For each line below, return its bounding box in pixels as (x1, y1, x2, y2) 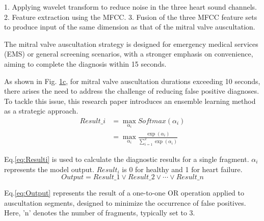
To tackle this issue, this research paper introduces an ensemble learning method (4, 95, 256, 106)
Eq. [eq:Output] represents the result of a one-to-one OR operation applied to (4, 187, 244, 198)
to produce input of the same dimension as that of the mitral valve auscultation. (4, 21, 255, 32)
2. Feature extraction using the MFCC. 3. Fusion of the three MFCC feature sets (4, 11, 257, 22)
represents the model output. (4, 163, 94, 174)
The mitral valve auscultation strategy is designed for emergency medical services (4, 38, 258, 49)
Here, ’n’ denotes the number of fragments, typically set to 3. (4, 207, 195, 218)
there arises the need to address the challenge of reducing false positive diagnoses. (4, 86, 259, 96)
